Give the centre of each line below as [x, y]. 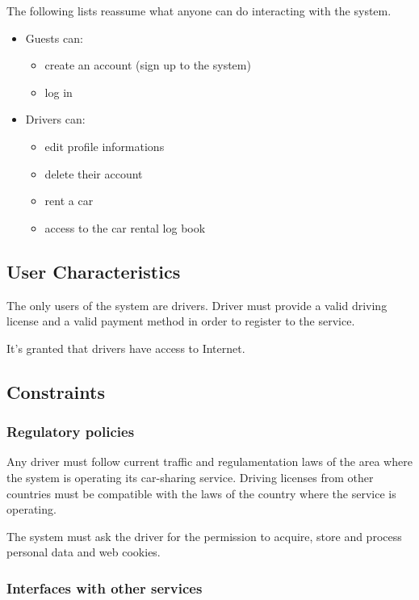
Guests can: [54, 38]
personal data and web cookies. [84, 552]
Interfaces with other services [105, 587]
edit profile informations [105, 146]
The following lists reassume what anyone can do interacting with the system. [199, 10]
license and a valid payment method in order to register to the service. [181, 321]
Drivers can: [55, 119]
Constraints [56, 391]
